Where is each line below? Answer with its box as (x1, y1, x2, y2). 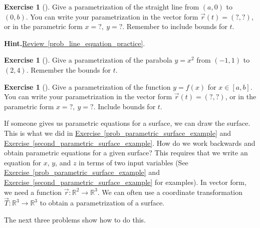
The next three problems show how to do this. (4, 214, 146, 224)
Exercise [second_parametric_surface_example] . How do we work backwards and (4, 137, 255, 148)
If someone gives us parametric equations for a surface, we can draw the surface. (4, 118, 250, 128)
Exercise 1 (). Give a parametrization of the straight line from (4, 2, 199, 12)
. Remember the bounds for (26, 64, 111, 75)
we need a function (4, 186, 62, 197)
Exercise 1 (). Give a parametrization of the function (4, 81, 171, 92)
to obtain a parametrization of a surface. (40, 197, 165, 208)
